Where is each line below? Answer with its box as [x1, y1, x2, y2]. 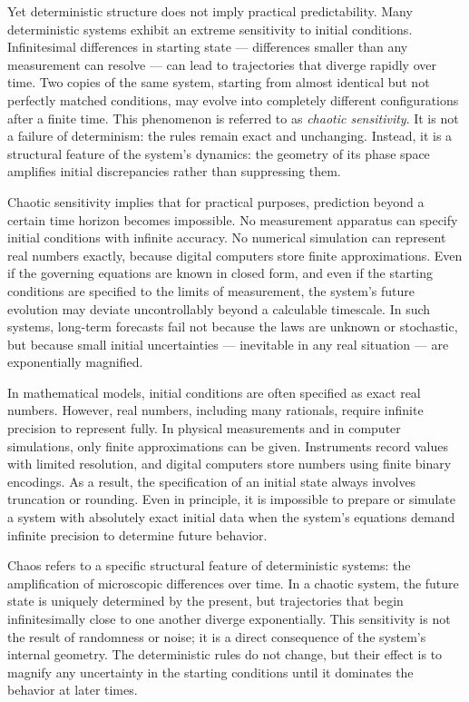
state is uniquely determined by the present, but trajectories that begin [7, 591, 404, 610]
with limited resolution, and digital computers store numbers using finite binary [7, 454, 452, 473]
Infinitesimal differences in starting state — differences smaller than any [7, 37, 408, 56]
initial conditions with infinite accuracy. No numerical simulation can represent [7, 228, 446, 247]
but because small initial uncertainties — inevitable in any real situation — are [7, 334, 449, 353]
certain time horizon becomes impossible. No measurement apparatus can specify [7, 210, 458, 229]
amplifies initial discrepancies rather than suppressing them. [7, 162, 341, 181]
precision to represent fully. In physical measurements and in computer [7, 419, 401, 438]
